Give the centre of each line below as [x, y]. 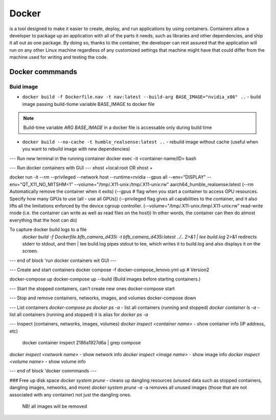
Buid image [24, 86]
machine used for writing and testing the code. [59, 57]
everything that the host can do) [43, 220]
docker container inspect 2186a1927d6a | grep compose [82, 343]
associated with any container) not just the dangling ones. [70, 394]
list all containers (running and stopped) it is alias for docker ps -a [79, 315]
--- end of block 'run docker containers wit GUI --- [63, 260]
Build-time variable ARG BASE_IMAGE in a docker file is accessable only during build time [118, 127]
